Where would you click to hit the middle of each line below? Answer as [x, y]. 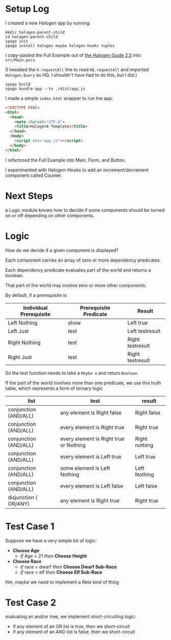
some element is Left [85, 468]
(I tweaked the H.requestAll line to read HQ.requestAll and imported [77, 69]
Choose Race [27, 561]
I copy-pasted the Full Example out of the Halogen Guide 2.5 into [73, 55]
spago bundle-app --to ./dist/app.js [45, 89]
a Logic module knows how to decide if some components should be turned [85, 210]
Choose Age [26, 550]
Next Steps [29, 196]
